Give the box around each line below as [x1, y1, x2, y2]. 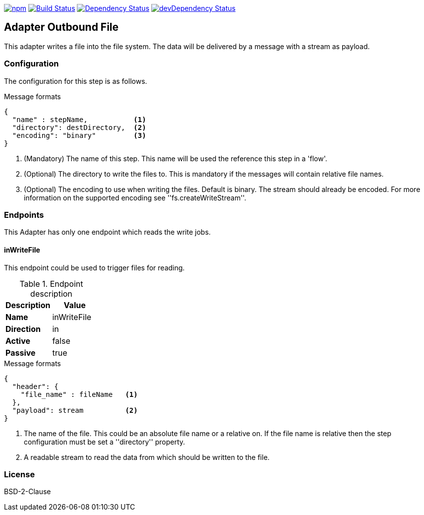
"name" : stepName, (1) [12, 115, 146, 124]
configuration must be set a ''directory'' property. [24, 437, 185, 446]
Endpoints [4, 209, 44, 220]
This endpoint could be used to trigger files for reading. [4, 263, 185, 272]
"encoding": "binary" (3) [12, 131, 146, 139]
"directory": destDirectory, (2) [12, 123, 146, 131]
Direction [5, 323, 41, 334]
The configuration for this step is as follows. [4, 76, 147, 85]
